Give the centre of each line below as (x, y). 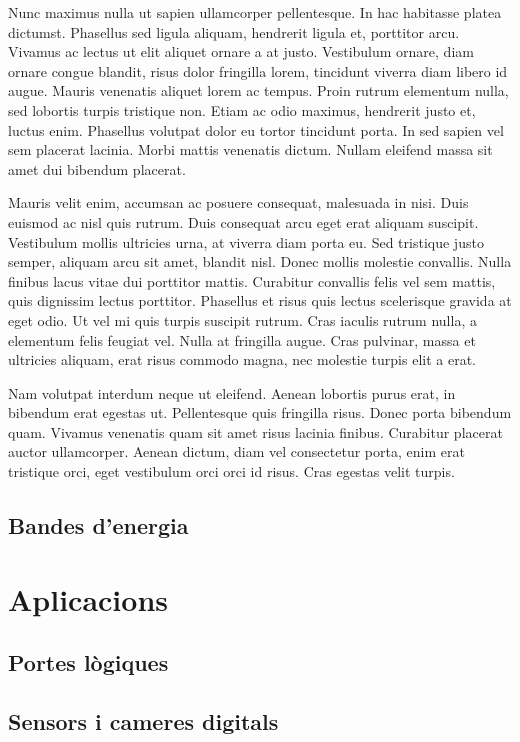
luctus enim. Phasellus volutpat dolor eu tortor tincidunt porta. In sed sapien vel (256, 129)
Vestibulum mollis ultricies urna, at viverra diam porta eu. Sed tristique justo (246, 241)
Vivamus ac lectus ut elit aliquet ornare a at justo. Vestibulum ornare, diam (241, 51)
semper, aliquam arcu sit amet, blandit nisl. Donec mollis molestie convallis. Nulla (260, 261)
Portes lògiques (88, 662)
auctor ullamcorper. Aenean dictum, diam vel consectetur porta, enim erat (236, 451)
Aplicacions (88, 598)
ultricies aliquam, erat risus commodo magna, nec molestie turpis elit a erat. (242, 359)
